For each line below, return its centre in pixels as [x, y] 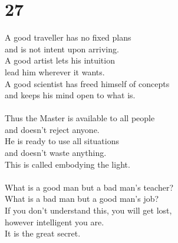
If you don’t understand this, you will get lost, [88, 210]
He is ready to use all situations [62, 141]
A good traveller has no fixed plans [68, 37]
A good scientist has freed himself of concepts [87, 83]
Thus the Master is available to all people [80, 118]
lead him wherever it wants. [55, 71]
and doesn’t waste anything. [56, 153]
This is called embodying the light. [67, 164]
